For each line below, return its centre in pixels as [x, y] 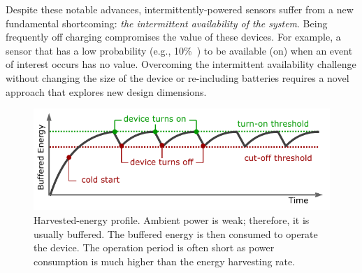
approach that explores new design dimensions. [106, 91]
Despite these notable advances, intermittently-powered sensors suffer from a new [180, 9]
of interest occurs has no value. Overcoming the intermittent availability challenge [181, 64]
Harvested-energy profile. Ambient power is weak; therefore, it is [172, 219]
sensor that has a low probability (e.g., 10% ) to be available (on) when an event [179, 50]
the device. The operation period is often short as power [154, 247]
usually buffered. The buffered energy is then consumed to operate [176, 233]
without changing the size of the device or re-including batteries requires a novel [178, 77]
